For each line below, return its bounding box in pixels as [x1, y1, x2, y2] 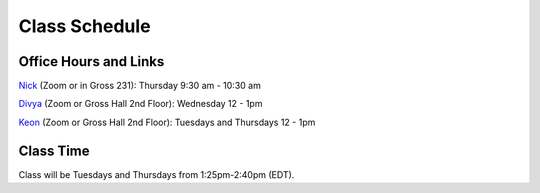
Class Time [18, 142, 90, 159]
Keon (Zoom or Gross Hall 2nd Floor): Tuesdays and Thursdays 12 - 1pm [18, 116, 316, 128]
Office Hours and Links [18, 53, 165, 70]
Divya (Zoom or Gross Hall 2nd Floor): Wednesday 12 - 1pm [18, 98, 263, 110]
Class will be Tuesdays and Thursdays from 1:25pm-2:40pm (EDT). [18, 168, 295, 180]
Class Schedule [18, 15, 151, 37]
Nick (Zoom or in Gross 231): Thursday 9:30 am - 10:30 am [18, 80, 262, 92]
